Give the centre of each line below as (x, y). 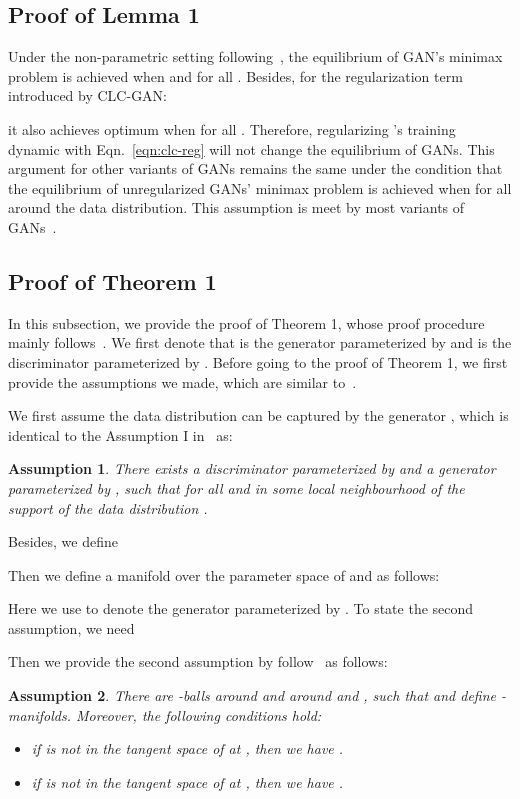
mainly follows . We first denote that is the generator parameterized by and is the (260, 342)
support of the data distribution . (108, 507)
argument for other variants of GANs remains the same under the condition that (255, 168)
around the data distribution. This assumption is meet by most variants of (236, 207)
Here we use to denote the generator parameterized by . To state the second (241, 608)
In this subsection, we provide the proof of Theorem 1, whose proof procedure (246, 322)
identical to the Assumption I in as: (120, 434)
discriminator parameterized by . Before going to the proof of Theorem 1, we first (258, 361)
